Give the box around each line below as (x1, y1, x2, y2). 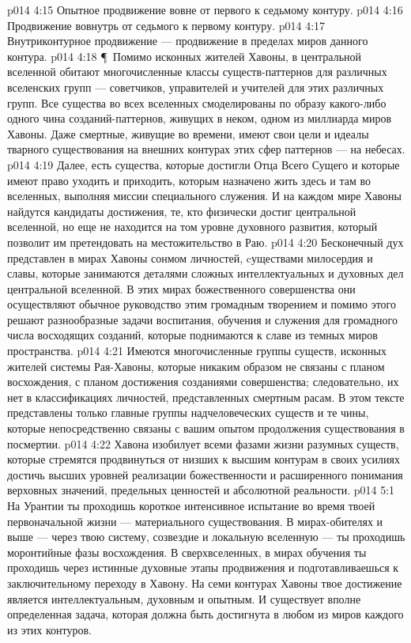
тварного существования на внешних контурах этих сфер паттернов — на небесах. (7, 141, 405, 157)
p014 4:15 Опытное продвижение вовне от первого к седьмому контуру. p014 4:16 (7, 2, 403, 17)
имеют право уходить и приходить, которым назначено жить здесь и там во (7, 172, 371, 188)
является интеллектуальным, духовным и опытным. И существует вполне (7, 590, 361, 607)
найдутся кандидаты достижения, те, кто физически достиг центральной (7, 202, 356, 219)
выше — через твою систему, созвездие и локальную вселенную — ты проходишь (7, 528, 405, 545)
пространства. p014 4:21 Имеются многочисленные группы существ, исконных (7, 342, 386, 359)
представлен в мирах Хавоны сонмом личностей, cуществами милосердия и (7, 249, 373, 266)
